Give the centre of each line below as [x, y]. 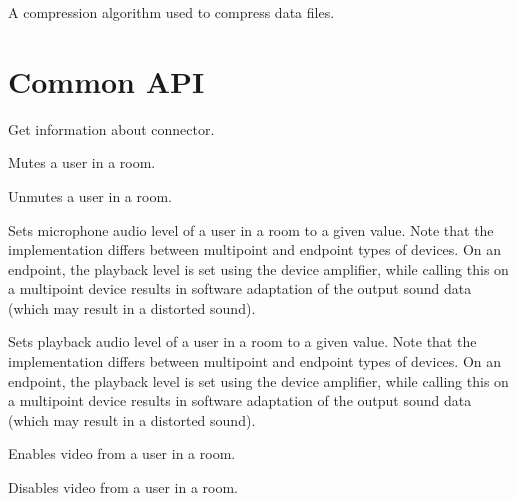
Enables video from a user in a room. [122, 453]
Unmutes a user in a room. [90, 195]
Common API [106, 80]
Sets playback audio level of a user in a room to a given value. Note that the [242, 341]
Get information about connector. [111, 128]
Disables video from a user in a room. [123, 487]
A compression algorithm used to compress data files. [171, 12]
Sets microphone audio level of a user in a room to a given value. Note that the [251, 229]
